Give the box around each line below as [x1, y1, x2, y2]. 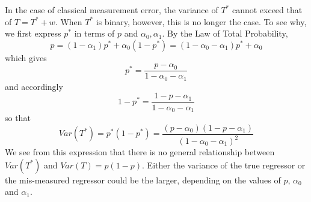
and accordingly [5, 80, 63, 92]
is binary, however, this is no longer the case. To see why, [96, 15, 307, 28]
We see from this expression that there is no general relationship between [5, 146, 275, 158]
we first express [5, 27, 61, 40]
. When [55, 15, 82, 28]
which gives [5, 51, 47, 64]
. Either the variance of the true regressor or [142, 158, 306, 171]
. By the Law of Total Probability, [162, 27, 288, 40]
